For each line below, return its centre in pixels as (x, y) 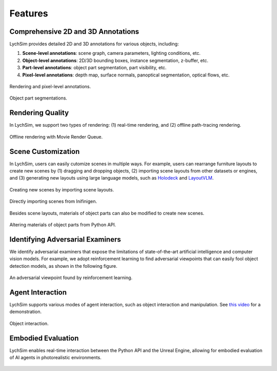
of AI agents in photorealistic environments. (56, 358)
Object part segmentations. (38, 98)
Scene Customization (45, 151)
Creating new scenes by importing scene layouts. (62, 189)
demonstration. (26, 312)
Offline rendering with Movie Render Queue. (56, 136)
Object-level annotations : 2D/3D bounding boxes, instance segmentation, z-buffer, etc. (115, 60)
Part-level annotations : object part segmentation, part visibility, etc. (94, 68)
